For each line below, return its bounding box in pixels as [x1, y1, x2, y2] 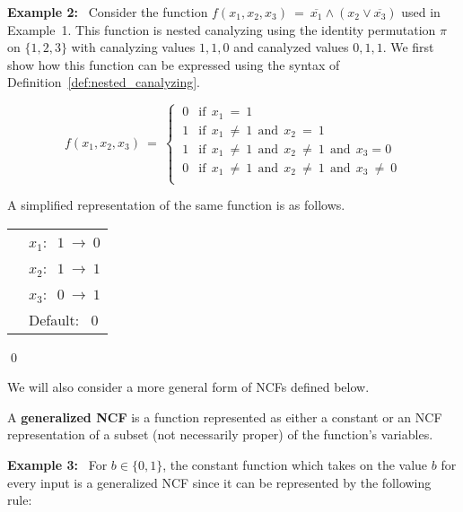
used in [401, 3, 441, 21]
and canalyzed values [233, 38, 349, 56]
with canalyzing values [71, 38, 196, 56]
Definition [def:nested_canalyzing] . [7, 73, 201, 91]
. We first [382, 38, 434, 56]
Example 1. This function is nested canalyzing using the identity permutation [7, 20, 436, 39]
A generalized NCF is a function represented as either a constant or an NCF [7, 407, 442, 426]
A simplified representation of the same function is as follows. [7, 195, 345, 214]
